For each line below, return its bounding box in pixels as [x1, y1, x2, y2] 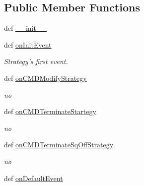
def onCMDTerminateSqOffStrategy [4, 139, 114, 150]
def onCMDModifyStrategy [4, 72, 87, 83]
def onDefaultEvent [4, 173, 63, 183]
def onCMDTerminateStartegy [4, 106, 96, 117]
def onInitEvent [4, 39, 52, 50]
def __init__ [4, 23, 47, 33]
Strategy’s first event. [4, 56, 68, 66]
